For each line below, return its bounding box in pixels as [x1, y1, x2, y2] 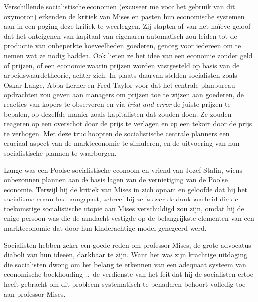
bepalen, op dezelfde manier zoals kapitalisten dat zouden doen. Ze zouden [4, 108, 232, 119]
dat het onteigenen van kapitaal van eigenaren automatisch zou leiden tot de [4, 30, 237, 41]
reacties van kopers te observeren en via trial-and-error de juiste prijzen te [4, 99, 231, 109]
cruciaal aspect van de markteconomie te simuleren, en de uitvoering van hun [4, 138, 240, 148]
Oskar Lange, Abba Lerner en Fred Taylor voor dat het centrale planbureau [4, 79, 235, 90]
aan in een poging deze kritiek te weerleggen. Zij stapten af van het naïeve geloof [4, 21, 251, 31]
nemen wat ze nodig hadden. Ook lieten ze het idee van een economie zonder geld [4, 50, 253, 60]
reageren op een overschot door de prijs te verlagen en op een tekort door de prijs [4, 118, 252, 129]
